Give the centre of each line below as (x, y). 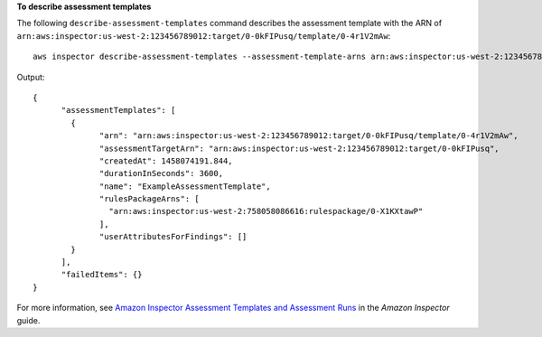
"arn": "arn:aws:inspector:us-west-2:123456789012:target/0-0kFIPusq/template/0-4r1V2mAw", (309, 136)
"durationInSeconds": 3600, (162, 173)
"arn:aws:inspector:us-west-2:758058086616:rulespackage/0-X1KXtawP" (266, 211)
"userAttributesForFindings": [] (173, 237)
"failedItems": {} (102, 275)
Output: (31, 77)
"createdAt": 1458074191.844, (167, 161)
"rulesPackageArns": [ (150, 199)
